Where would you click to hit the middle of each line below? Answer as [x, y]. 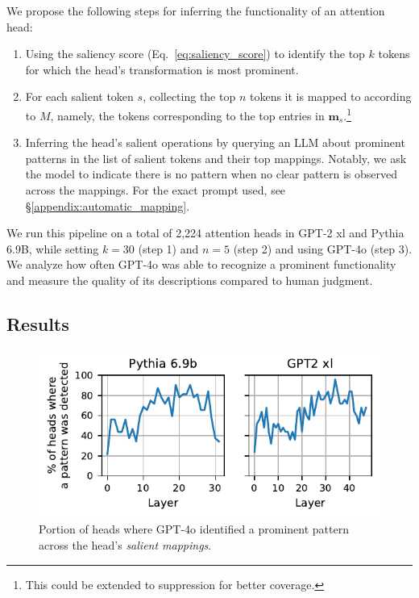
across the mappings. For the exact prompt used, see [156, 190]
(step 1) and [168, 248]
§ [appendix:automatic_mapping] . [108, 205]
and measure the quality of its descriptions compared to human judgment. [190, 280]
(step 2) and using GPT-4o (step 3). [323, 248]
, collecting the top [189, 96]
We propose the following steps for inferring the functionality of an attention [196, 10]
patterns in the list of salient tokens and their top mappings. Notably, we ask [216, 158]
